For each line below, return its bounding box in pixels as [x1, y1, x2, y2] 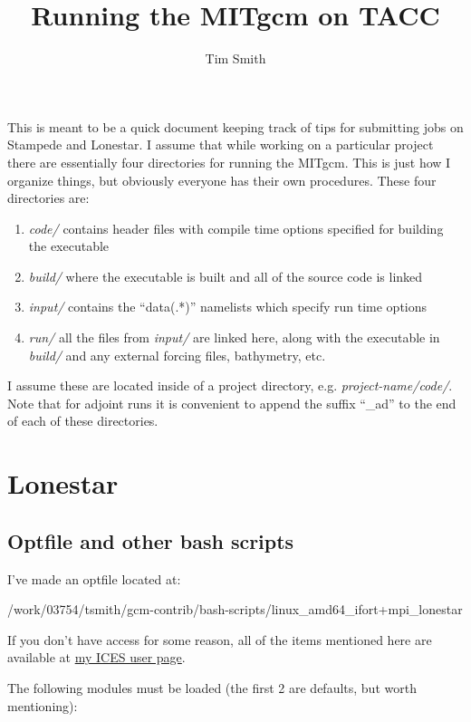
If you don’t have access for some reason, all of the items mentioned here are [7, 630, 432, 649]
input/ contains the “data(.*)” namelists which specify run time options [28, 297, 428, 316]
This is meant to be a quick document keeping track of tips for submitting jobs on [7, 117, 464, 136]
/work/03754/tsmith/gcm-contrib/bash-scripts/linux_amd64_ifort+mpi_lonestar [7, 600, 463, 619]
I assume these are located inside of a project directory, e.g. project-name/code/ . [7, 376, 453, 395]
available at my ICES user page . [7, 648, 186, 667]
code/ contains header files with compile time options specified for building [28, 218, 444, 237]
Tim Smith [205, 49, 266, 68]
